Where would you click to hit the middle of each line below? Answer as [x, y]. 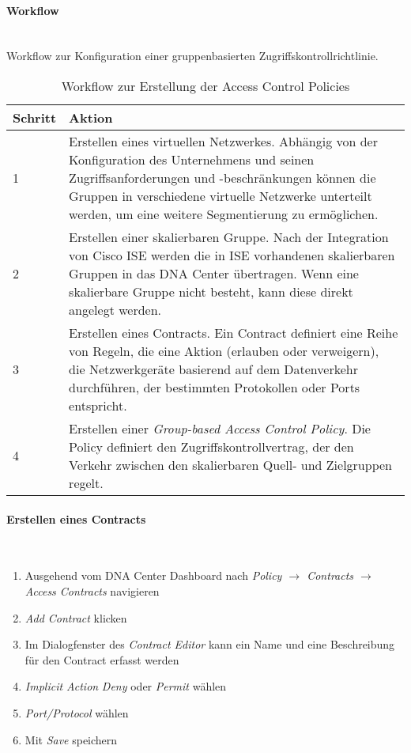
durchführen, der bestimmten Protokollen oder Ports [215, 387]
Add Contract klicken [76, 617]
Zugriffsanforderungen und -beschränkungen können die [222, 177]
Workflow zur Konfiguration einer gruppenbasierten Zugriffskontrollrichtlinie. [192, 56]
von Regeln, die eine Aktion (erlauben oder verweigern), [224, 350]
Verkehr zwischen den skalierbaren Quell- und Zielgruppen [230, 464]
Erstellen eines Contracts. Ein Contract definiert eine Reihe [234, 332]
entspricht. [98, 405]
